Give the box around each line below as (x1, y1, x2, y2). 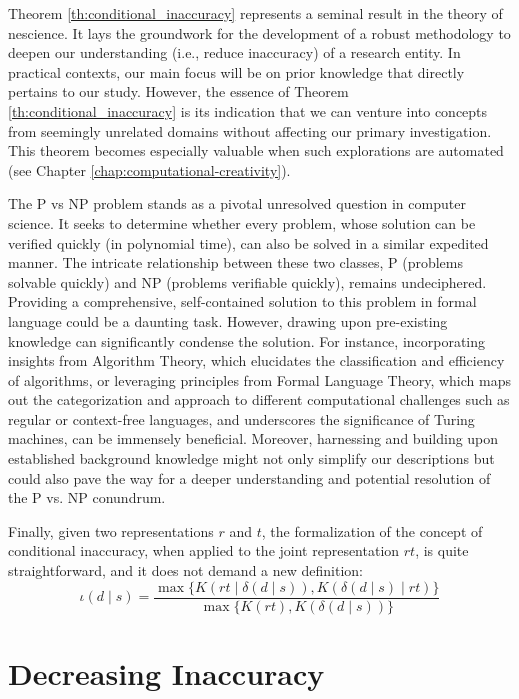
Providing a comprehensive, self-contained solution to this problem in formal (8, 291, 477, 312)
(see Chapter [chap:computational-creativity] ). (8, 159, 291, 180)
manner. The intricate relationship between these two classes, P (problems (8, 252, 463, 273)
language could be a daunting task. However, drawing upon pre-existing (8, 310, 448, 331)
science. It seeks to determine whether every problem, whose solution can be (8, 212, 476, 233)
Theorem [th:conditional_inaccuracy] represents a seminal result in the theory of (8, 3, 503, 23)
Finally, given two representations (8, 520, 214, 541)
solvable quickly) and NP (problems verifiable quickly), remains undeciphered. (8, 271, 487, 292)
